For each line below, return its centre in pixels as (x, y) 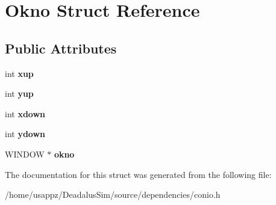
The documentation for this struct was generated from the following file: (138, 174)
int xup (19, 73)
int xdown (25, 113)
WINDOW (25, 154)
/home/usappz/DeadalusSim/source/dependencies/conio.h (113, 194)
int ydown (25, 134)
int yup (19, 93)
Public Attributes (61, 48)
